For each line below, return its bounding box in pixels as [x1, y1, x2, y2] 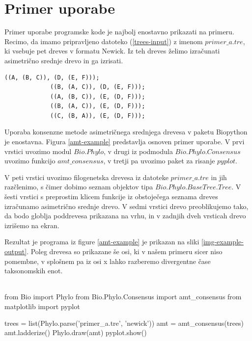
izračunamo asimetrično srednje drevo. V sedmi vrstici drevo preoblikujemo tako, [4, 201, 249, 211]
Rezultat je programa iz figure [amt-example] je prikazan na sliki [4, 236, 199, 247]
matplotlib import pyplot [4, 301, 80, 311]
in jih [211, 172, 227, 182]
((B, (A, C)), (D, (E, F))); [50, 83, 145, 91]
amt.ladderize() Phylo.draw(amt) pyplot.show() [4, 327, 147, 338]
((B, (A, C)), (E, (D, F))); [50, 103, 145, 110]
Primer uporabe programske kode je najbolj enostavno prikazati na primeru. [4, 26, 234, 37]
